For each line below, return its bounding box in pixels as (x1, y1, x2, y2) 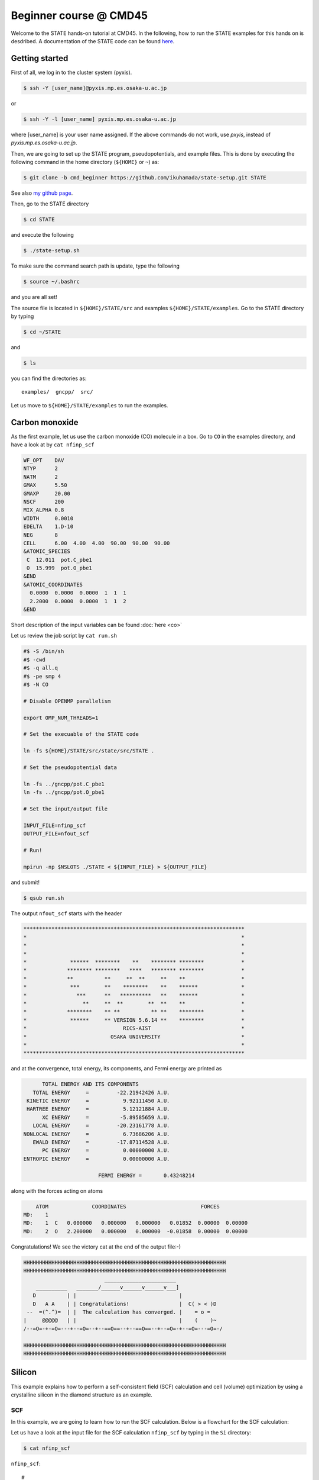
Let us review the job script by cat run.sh (11, 632, 118, 639)
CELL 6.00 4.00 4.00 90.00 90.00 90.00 (23, 539, 170, 546)
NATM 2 (23, 474, 58, 480)
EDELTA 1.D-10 (23, 523, 74, 530)
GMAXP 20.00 (23, 490, 71, 497)
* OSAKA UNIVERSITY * (23, 1033, 245, 1040)
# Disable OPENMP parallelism (23, 697, 111, 704)
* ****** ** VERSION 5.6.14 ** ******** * (23, 1016, 245, 1024)
